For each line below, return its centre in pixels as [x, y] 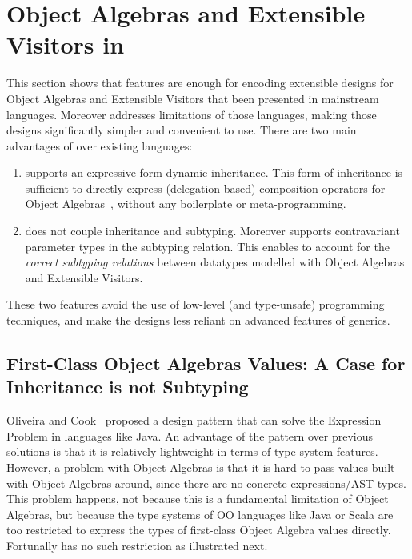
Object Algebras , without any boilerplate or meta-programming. [186, 204]
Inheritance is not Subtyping [128, 387]
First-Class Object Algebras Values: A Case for [206, 363]
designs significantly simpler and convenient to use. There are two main [182, 130]
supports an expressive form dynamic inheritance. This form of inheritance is [214, 172]
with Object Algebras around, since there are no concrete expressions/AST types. [207, 483]
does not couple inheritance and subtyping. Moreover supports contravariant [212, 231]
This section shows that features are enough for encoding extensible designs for [200, 83]
